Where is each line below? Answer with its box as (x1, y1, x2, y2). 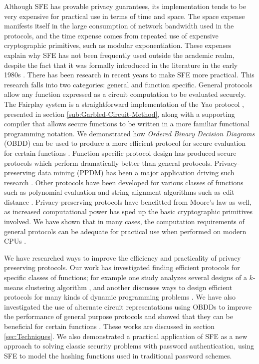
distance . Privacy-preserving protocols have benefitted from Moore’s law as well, (4, 196, 252, 207)
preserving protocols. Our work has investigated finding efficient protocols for (4, 262, 240, 273)
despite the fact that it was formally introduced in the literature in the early (4, 59, 238, 70)
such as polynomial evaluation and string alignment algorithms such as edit (4, 187, 235, 197)
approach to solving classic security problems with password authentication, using (4, 341, 254, 351)
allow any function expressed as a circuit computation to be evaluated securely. (4, 89, 246, 99)
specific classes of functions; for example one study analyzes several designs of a (4, 272, 247, 283)
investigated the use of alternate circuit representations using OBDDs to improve (4, 301, 252, 312)
